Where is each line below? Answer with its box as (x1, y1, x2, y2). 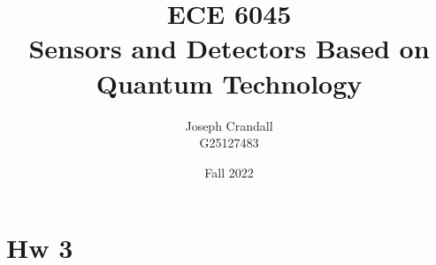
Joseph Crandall (185, 116, 273, 134)
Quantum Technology (96, 64, 363, 101)
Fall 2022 (204, 163, 254, 181)
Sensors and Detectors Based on (28, 30, 430, 66)
